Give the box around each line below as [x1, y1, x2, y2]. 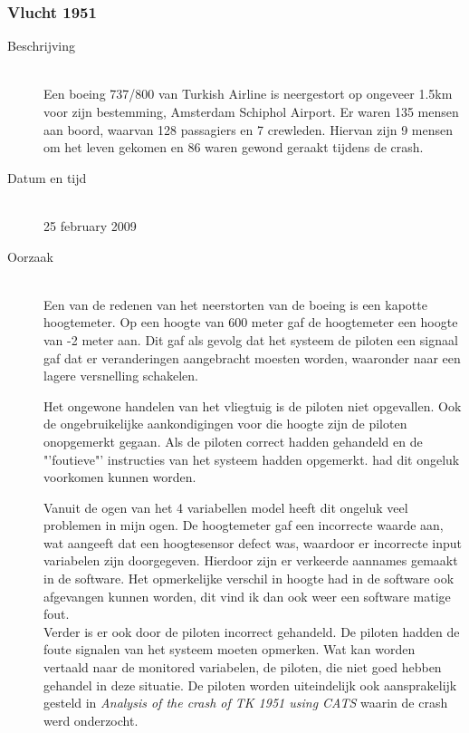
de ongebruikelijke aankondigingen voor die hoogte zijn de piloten [43, 414, 407, 433]
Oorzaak [7, 246, 53, 265]
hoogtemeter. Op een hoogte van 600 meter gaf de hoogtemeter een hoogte [43, 313, 458, 332]
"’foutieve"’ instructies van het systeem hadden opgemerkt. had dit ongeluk [43, 449, 460, 468]
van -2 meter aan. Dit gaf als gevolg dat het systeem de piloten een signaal [43, 330, 458, 349]
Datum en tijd [7, 168, 87, 187]
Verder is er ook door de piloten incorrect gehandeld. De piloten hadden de [43, 622, 460, 641]
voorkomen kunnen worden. [43, 468, 196, 487]
